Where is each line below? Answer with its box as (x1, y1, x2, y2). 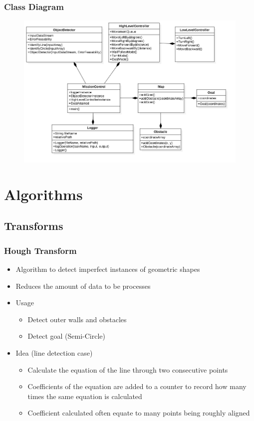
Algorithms (4, 184, 83, 204)
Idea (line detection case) (15, 347, 93, 358)
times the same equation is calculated (27, 391, 142, 401)
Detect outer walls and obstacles (27, 314, 127, 324)
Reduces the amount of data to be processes (15, 280, 151, 291)
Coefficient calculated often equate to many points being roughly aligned (27, 408, 250, 418)
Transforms (4, 218, 63, 233)
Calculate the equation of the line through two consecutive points (27, 364, 228, 375)
